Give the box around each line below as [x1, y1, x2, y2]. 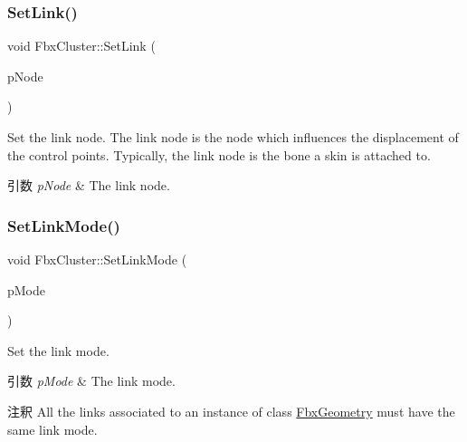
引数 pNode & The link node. [7, 176, 170, 195]
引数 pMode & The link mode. [7, 371, 176, 390]
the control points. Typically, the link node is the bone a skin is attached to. [7, 145, 431, 164]
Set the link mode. [7, 341, 110, 360]
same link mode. [7, 419, 98, 438]
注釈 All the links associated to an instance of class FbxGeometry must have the [7, 401, 455, 420]
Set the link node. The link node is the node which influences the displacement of [7, 128, 459, 146]
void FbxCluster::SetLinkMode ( [7, 250, 187, 268]
